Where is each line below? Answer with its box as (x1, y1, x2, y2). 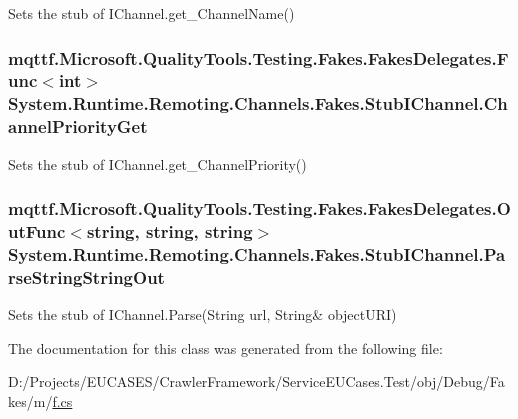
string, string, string (86, 219, 253, 244)
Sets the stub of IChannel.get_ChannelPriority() (8, 153, 307, 174)
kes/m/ (8, 390, 53, 411)
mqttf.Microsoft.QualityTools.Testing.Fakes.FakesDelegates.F (8, 45, 509, 70)
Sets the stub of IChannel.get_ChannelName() (8, 3, 295, 23)
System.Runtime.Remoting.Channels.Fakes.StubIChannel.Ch (8, 91, 508, 116)
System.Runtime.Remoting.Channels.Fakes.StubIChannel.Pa (8, 241, 506, 266)
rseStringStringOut (8, 264, 165, 289)
